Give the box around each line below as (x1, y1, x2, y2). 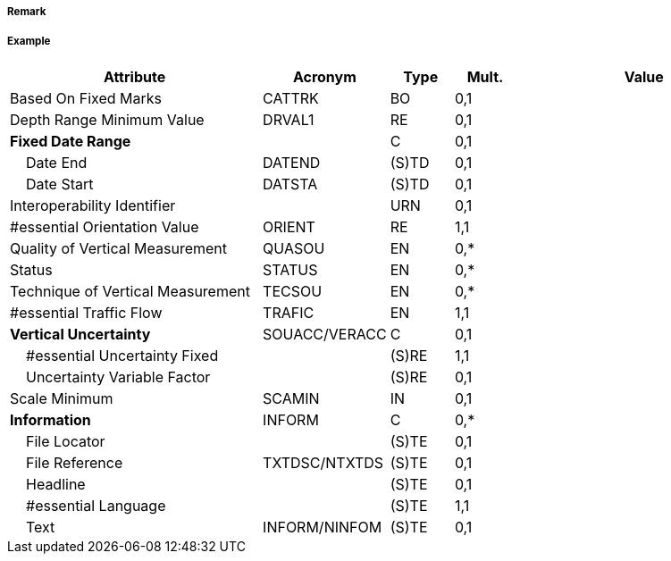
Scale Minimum (10, 389, 113, 407)
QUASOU (263, 239, 325, 257)
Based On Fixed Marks (10, 88, 162, 107)
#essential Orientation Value (10, 217, 199, 236)
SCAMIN (263, 389, 320, 407)
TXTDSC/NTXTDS (263, 453, 384, 472)
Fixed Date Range (10, 131, 131, 150)
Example (7, 35, 51, 48)
